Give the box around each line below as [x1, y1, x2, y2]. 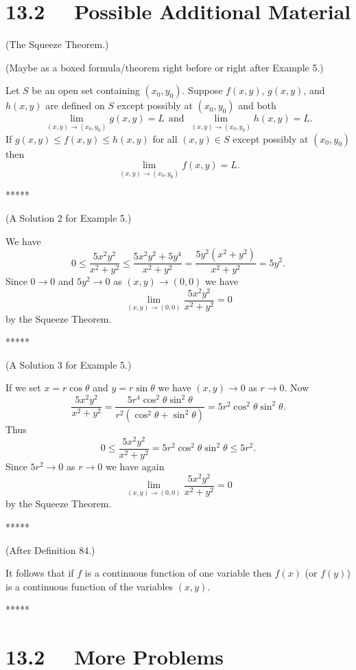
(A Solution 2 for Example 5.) [5, 210, 132, 224]
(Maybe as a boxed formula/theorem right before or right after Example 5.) [5, 60, 324, 74]
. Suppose [182, 83, 223, 97]
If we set [5, 380, 41, 395]
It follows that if [5, 566, 74, 580]
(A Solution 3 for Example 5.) [5, 357, 132, 371]
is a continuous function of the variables [5, 579, 174, 593]
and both [238, 98, 276, 113]
